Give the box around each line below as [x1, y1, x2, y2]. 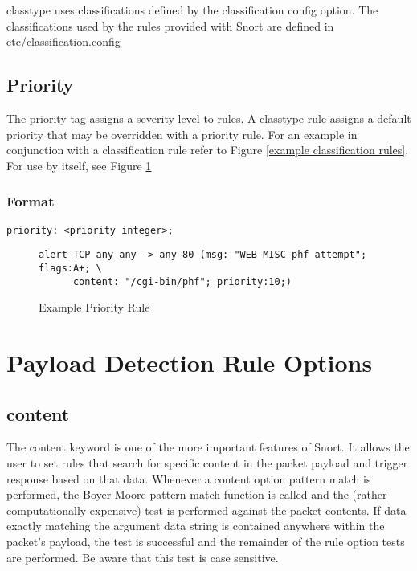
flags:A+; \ [39, 262, 102, 274]
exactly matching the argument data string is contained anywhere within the [6, 517, 385, 534]
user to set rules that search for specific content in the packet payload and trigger [6, 454, 408, 471]
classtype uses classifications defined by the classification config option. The [6, 2, 378, 18]
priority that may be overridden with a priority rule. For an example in [6, 125, 358, 142]
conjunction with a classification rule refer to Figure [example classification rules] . [6, 141, 409, 158]
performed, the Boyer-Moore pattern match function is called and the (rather [6, 486, 387, 503]
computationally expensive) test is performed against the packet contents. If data [6, 501, 407, 518]
